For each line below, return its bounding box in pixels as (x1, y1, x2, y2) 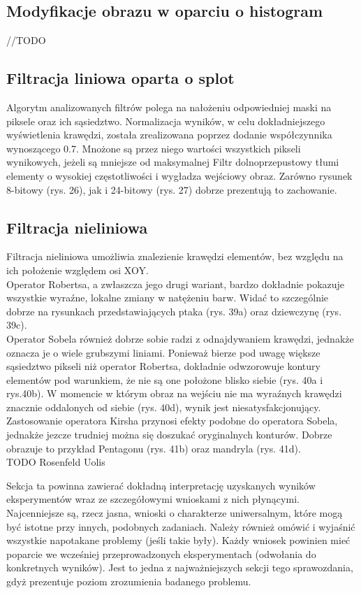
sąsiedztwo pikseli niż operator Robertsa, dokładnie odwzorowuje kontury (6, 359, 321, 373)
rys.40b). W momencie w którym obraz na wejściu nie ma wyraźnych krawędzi (6, 386, 342, 401)
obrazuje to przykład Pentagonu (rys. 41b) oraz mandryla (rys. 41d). (6, 441, 301, 455)
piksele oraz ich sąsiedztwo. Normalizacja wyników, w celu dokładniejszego (6, 113, 325, 128)
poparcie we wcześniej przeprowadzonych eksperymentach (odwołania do (6, 546, 316, 561)
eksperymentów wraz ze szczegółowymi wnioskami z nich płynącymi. (6, 492, 300, 506)
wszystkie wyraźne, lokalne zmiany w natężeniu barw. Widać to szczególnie (6, 290, 329, 305)
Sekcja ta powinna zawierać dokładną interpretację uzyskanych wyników (6, 478, 316, 492)
